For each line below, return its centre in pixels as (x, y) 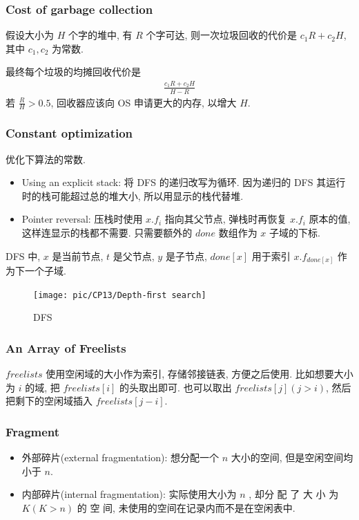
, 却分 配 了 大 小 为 (294, 494)
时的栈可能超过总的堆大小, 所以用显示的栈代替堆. (133, 195)
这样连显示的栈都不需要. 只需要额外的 (107, 232)
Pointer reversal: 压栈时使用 (82, 219)
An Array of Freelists (66, 347)
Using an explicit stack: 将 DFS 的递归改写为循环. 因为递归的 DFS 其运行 (184, 182)
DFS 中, (23, 256)
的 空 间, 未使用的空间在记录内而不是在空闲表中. (186, 507)
